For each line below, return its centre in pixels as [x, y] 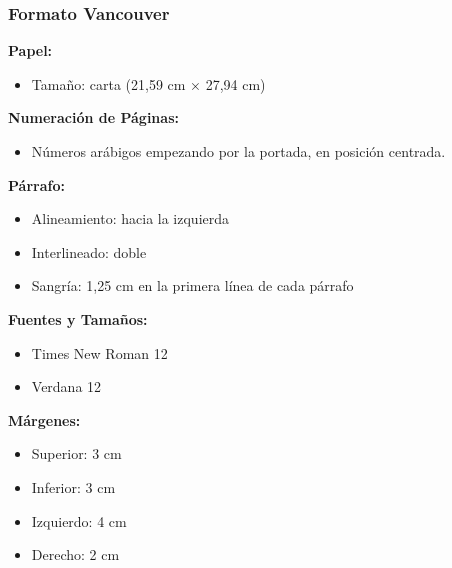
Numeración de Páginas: [93, 117]
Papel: [30, 50]
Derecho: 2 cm [75, 554]
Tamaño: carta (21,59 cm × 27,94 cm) [148, 83]
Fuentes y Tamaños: [78, 318]
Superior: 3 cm [76, 453]
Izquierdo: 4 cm [79, 520]
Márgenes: [44, 419]
